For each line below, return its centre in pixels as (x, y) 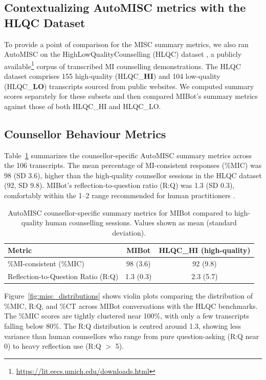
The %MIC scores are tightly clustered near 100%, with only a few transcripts (127, 316)
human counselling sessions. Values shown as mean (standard (141, 223)
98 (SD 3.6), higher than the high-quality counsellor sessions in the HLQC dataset (133, 175)
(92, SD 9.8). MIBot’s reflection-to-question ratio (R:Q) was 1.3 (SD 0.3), (119, 185)
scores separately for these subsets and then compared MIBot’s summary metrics (131, 96)
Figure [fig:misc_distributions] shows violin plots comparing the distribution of (128, 296)
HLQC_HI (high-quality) (205, 250)
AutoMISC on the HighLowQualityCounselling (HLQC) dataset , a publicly (123, 54)
